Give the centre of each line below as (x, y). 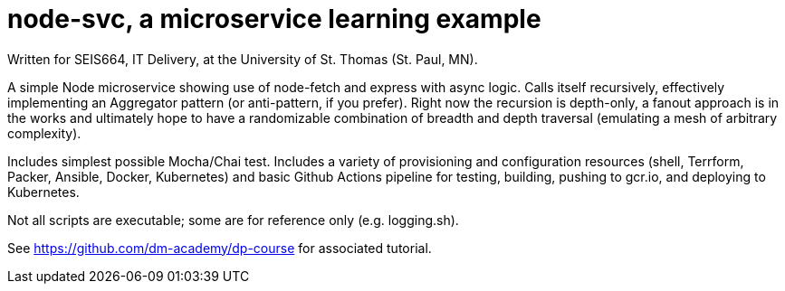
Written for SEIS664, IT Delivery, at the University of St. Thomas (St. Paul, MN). (243, 59)
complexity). (44, 133)
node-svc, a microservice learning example (274, 19)
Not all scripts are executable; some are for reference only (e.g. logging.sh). (233, 220)
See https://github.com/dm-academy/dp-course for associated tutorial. (220, 248)
